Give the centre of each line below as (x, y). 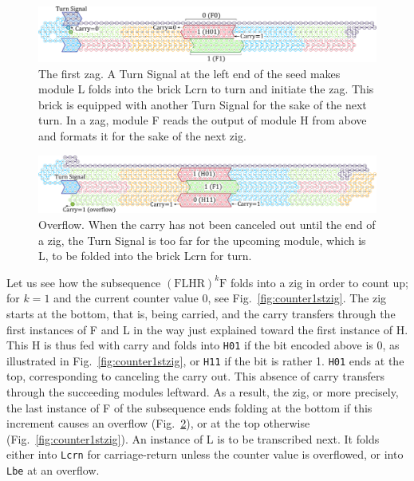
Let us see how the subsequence (84, 282)
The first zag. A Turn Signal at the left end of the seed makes (189, 73)
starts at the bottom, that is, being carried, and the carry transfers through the (201, 313)
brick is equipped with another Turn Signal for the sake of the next (203, 104)
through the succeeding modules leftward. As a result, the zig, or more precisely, (203, 392)
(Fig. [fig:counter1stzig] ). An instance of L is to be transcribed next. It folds (193, 438)
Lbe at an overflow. (53, 470)
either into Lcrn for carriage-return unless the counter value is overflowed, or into (205, 454)
